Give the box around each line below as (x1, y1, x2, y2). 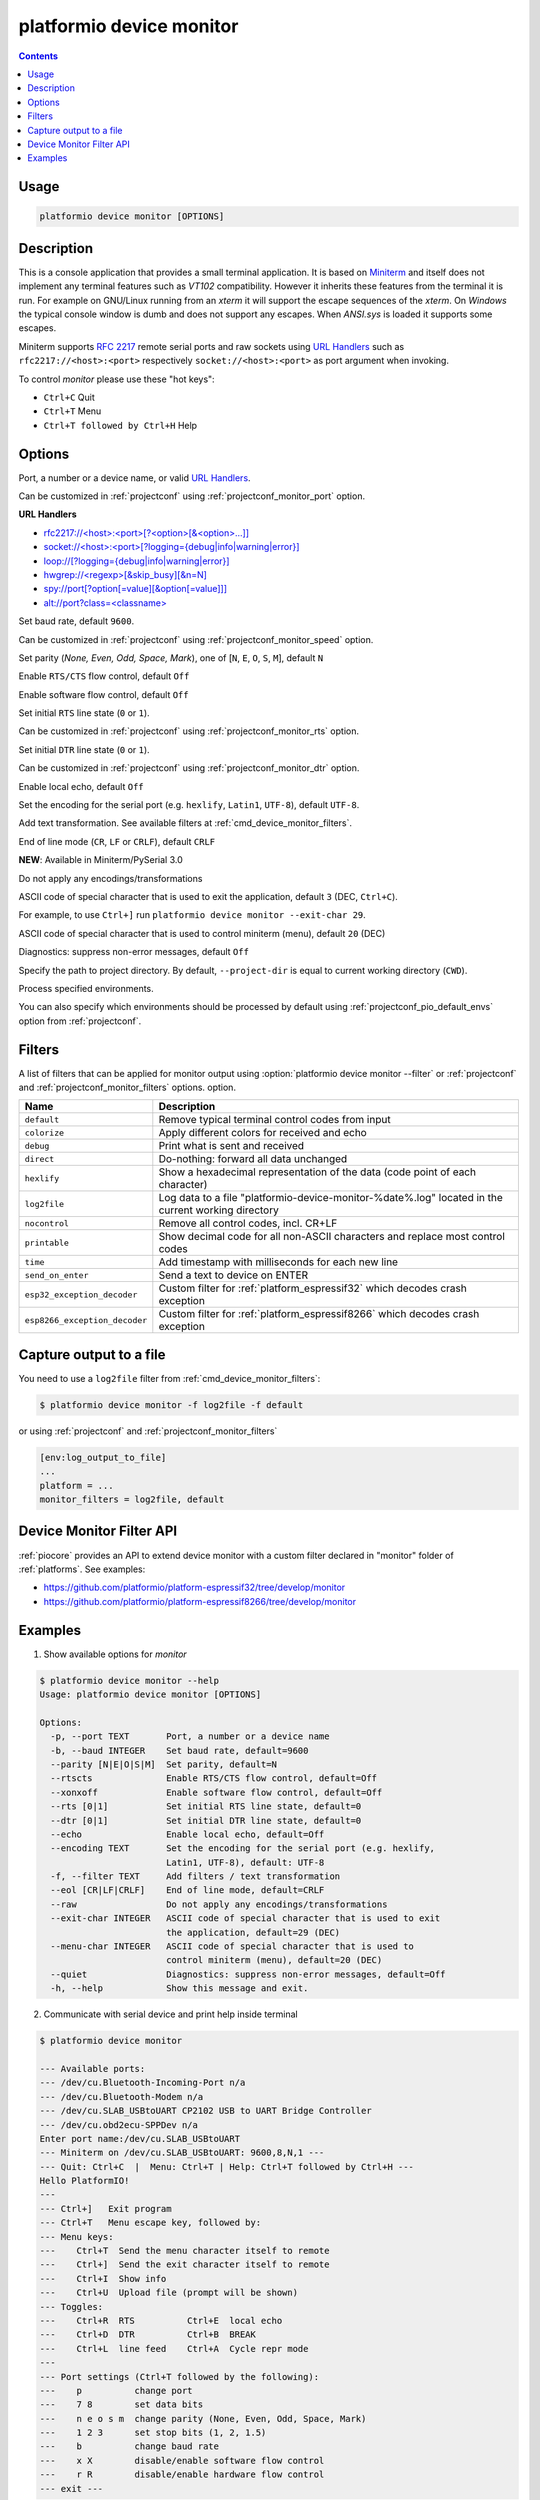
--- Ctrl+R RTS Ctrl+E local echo (39, 2315, 283, 2326)
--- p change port (39, 2385, 194, 2396)
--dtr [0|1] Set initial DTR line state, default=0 (50, 1815, 362, 1826)
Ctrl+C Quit (43, 391, 95, 403)
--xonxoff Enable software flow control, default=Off (50, 1786, 383, 1798)
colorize (24, 1127, 65, 1138)
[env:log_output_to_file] (39, 1451, 167, 1463)
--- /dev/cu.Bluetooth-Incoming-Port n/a (39, 2077, 246, 2089)
